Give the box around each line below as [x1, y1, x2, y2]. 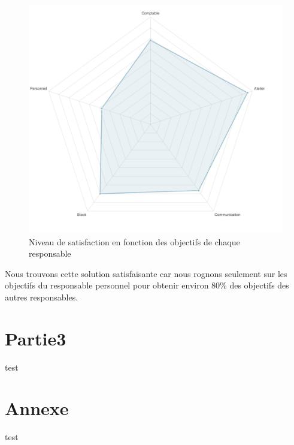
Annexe [5, 396, 69, 420]
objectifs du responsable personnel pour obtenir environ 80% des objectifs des [5, 279, 289, 291]
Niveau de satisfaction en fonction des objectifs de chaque [29, 235, 240, 248]
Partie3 [5, 326, 66, 350]
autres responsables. [5, 290, 78, 303]
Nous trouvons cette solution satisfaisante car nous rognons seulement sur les [5, 267, 287, 279]
